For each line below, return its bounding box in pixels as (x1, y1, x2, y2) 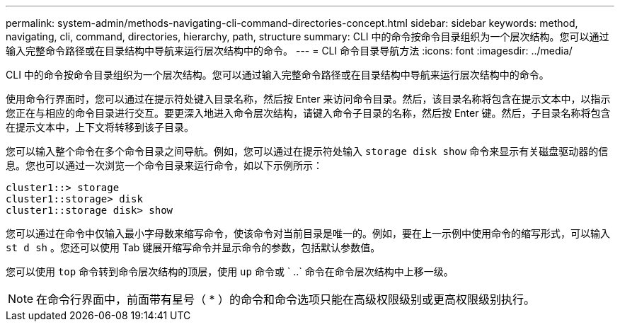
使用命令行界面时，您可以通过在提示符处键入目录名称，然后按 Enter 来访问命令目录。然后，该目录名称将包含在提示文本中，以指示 (6, 93, 611, 105)
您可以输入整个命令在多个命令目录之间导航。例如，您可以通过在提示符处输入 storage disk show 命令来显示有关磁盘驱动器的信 (6, 145, 609, 157)
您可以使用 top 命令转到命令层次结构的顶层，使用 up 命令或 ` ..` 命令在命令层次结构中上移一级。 (6, 265, 454, 277)
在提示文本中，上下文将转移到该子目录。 (6, 121, 194, 133)
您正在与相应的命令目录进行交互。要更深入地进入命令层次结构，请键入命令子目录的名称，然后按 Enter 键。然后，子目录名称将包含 (6, 107, 611, 119)
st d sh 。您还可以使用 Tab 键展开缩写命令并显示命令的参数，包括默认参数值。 (6, 241, 381, 253)
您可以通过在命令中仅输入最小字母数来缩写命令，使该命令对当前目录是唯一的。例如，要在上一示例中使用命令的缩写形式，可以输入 (6, 227, 610, 239)
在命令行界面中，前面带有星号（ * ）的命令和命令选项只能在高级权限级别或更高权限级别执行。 (36, 292, 536, 306)
